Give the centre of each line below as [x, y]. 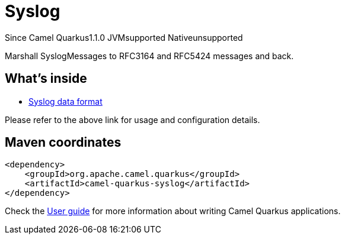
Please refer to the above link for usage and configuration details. [132, 119]
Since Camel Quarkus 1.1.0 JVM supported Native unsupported [124, 37]
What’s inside [46, 79]
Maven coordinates [63, 143]
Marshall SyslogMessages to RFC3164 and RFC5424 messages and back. [149, 56]
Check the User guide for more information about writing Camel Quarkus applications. [173, 211]
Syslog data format [66, 101]
